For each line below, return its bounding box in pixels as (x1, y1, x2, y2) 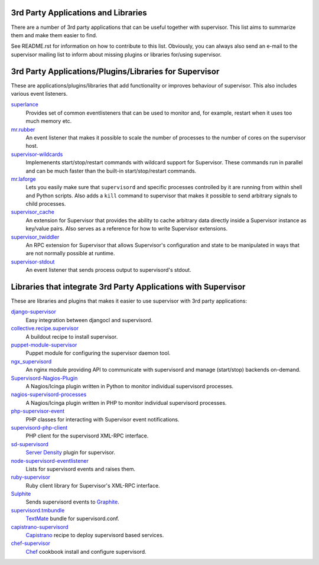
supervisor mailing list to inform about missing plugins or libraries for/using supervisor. (11, 51, 222, 58)
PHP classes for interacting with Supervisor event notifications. (25, 415, 180, 423)
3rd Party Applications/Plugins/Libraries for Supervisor (11, 66, 220, 76)
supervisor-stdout (11, 258, 55, 265)
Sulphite (11, 491, 31, 498)
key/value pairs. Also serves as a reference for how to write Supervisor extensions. (25, 225, 227, 232)
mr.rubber (11, 126, 35, 133)
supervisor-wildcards (11, 151, 63, 158)
